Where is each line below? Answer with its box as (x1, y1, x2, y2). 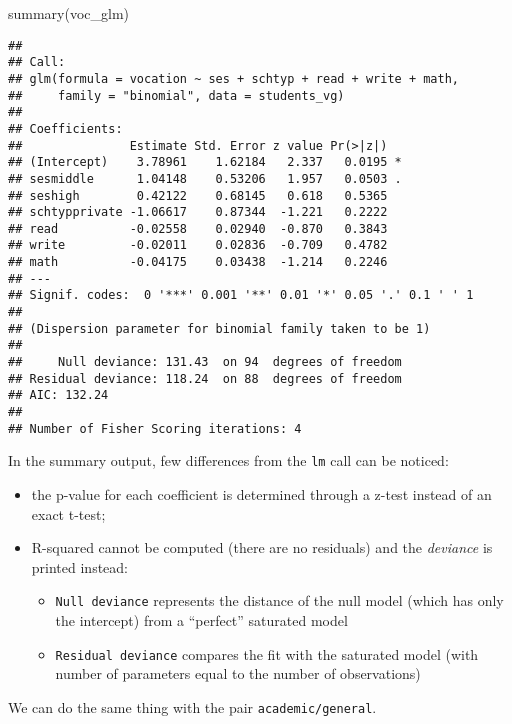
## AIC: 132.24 (8, 388, 109, 403)
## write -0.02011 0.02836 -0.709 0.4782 (8, 238, 388, 253)
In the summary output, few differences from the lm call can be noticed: (8, 450, 449, 471)
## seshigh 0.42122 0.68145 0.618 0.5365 (8, 188, 388, 203)
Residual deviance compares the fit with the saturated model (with (55, 643, 479, 664)
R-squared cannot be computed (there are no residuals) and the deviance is (31, 537, 493, 558)
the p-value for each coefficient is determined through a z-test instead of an (31, 484, 492, 504)
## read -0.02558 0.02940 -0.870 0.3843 (8, 221, 388, 236)
